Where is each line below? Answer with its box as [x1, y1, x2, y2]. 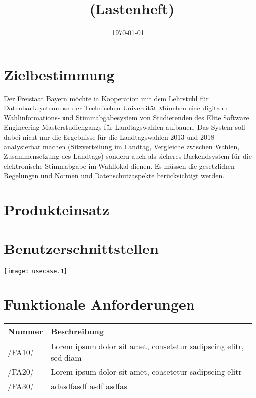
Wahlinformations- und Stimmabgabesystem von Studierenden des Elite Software [4, 112, 249, 122]
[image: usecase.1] [4, 267, 67, 275]
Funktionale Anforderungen [4, 294, 195, 314]
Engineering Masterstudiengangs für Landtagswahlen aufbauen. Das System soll [4, 122, 245, 132]
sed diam [51, 352, 82, 363]
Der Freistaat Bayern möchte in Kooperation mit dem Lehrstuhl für [4, 93, 209, 103]
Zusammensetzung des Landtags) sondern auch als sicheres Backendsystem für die [4, 151, 252, 161]
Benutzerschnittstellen [4, 238, 159, 258]
